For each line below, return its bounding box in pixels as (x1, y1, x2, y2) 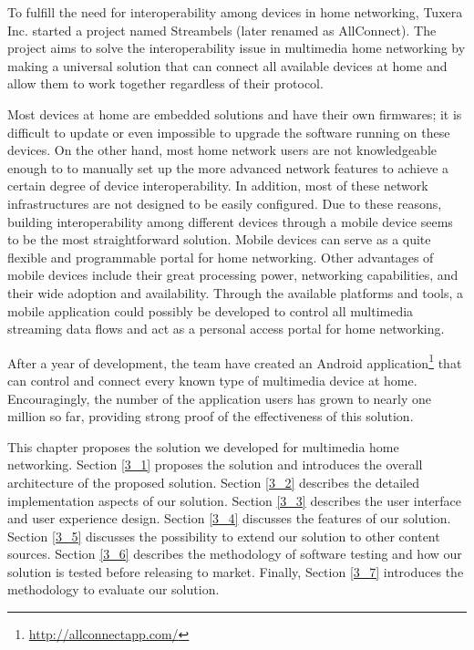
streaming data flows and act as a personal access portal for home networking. (7, 319, 445, 338)
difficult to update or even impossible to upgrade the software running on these (7, 122, 450, 141)
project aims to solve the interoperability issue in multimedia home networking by (7, 38, 466, 57)
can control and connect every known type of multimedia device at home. (7, 370, 417, 389)
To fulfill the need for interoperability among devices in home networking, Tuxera (7, 3, 463, 21)
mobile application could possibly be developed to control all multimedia (7, 301, 414, 320)
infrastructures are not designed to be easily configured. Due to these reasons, (7, 193, 442, 212)
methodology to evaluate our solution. (7, 580, 220, 599)
